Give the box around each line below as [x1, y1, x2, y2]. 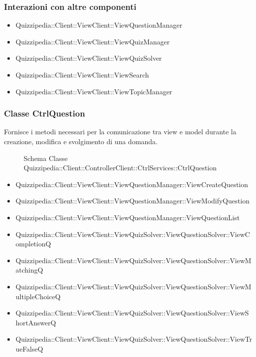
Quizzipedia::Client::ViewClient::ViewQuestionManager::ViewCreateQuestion [15, 179, 248, 189]
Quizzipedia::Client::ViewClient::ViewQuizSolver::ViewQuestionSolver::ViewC [15, 229, 250, 239]
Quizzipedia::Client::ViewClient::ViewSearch [15, 70, 149, 79]
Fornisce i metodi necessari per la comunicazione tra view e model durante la [4, 126, 236, 137]
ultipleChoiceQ [15, 291, 61, 301]
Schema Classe [24, 153, 68, 163]
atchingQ [15, 265, 43, 275]
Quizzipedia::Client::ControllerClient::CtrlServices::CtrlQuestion [24, 162, 217, 173]
